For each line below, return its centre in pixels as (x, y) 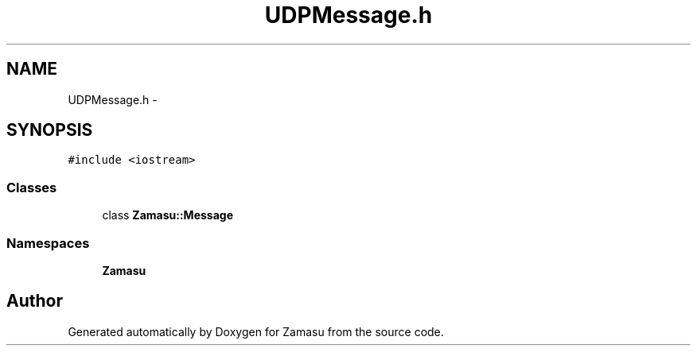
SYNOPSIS (50, 130)
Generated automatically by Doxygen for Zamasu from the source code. (256, 331)
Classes (32, 187)
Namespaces (48, 243)
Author (35, 301)
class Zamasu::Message (167, 215)
